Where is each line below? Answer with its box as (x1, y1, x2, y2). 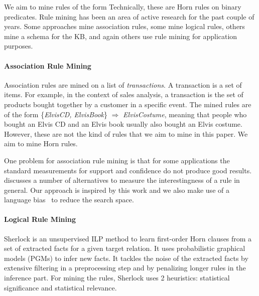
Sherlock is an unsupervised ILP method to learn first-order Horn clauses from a (4, 233, 252, 243)
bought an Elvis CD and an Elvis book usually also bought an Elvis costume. (4, 119, 242, 129)
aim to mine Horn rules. (4, 138, 78, 149)
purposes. (4, 41, 33, 51)
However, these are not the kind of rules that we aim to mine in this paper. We (4, 128, 248, 139)
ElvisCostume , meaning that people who (123, 109, 247, 119)
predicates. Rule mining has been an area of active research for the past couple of (4, 11, 254, 22)
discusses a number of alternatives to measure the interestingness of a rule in (4, 175, 240, 185)
